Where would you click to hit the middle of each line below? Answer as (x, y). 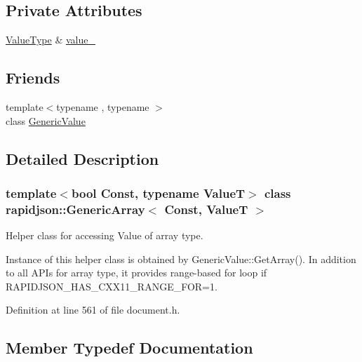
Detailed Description (82, 158)
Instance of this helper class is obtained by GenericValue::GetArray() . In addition (181, 259)
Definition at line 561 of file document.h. (93, 310)
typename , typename (103, 107)
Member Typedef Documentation (129, 348)
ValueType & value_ (51, 40)
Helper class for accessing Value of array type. (105, 235)
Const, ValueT (206, 209)
